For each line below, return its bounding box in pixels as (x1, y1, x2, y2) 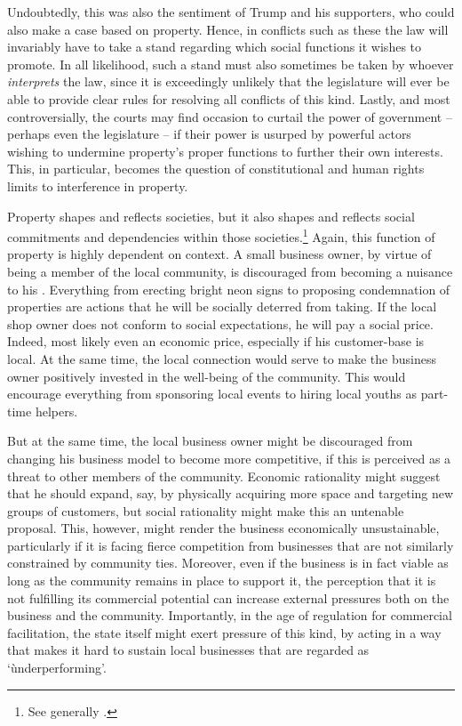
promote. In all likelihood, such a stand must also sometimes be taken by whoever (7, 54, 454, 73)
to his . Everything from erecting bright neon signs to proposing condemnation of (7, 279, 450, 298)
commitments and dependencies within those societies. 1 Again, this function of (7, 225, 435, 246)
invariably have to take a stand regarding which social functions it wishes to (7, 37, 422, 56)
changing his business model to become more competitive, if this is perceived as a (7, 448, 451, 467)
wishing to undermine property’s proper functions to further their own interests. (7, 141, 443, 160)
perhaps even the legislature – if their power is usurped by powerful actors (7, 125, 411, 143)
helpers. (35, 401, 78, 420)
